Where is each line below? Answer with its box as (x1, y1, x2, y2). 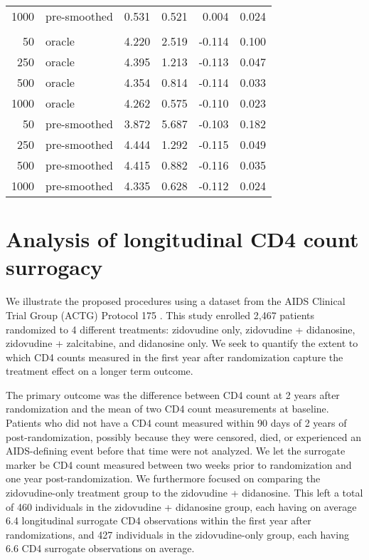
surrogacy (6, 252, 103, 281)
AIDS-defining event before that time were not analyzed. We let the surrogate (6, 443, 346, 458)
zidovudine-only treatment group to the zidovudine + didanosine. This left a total (6, 485, 363, 500)
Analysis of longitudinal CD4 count (6, 224, 359, 254)
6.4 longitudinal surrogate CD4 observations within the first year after (6, 513, 311, 528)
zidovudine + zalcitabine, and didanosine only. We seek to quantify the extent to (6, 336, 358, 351)
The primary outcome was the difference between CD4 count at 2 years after (6, 387, 340, 402)
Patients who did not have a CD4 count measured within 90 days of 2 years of (6, 415, 347, 430)
